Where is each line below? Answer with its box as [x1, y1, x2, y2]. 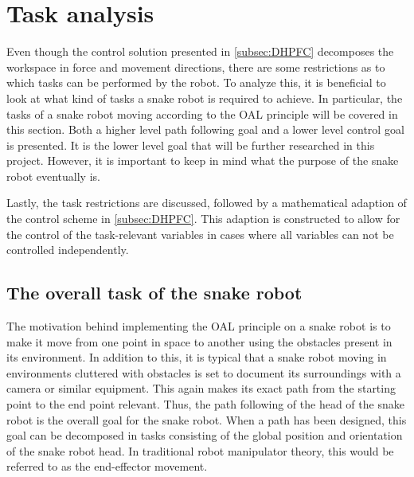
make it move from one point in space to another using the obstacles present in [6, 333, 393, 350]
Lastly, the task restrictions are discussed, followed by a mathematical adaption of [6, 194, 407, 211]
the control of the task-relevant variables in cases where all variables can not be [6, 225, 394, 242]
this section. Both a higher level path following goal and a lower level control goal [6, 121, 404, 138]
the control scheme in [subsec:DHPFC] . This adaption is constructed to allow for [6, 210, 400, 227]
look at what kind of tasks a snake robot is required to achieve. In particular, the [6, 89, 403, 106]
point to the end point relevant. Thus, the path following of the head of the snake [6, 396, 404, 412]
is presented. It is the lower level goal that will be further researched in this [6, 136, 375, 153]
